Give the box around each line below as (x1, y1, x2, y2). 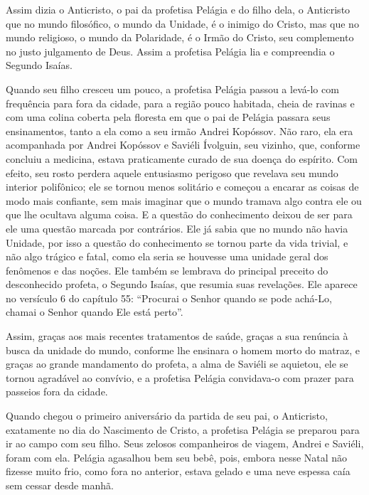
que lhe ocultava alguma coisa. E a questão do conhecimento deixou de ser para (6, 207, 353, 222)
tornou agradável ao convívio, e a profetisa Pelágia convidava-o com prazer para (6, 370, 354, 385)
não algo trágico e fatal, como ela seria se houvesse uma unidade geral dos (6, 249, 328, 264)
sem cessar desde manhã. (6, 478, 114, 492)
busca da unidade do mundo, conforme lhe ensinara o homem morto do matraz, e (6, 342, 360, 357)
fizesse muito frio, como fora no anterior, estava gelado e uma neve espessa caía (6, 464, 351, 479)
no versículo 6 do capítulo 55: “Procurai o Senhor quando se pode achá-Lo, (6, 290, 332, 305)
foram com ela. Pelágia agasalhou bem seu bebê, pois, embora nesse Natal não (6, 449, 348, 464)
